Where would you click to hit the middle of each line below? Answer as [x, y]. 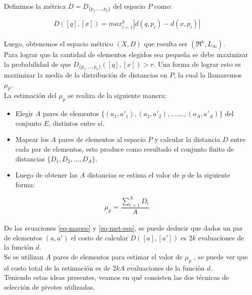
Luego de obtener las [46, 175]
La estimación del [30, 95]
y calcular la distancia [187, 139]
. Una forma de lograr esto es [197, 64]
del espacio [129, 6]
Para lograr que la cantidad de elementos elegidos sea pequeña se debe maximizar [126, 54]
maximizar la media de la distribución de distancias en [86, 75]
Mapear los [32, 139]
